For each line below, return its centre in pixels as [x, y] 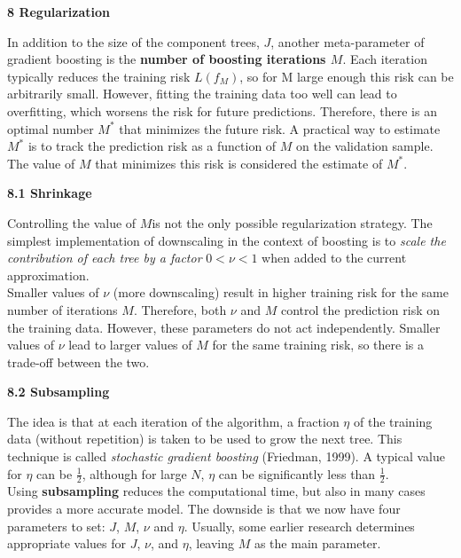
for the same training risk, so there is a [318, 345]
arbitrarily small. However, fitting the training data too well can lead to [202, 94]
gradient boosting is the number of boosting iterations [167, 59]
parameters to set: [56, 526]
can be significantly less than [297, 473]
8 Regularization [59, 12]
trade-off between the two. [78, 362]
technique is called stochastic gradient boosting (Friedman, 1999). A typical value [226, 456]
